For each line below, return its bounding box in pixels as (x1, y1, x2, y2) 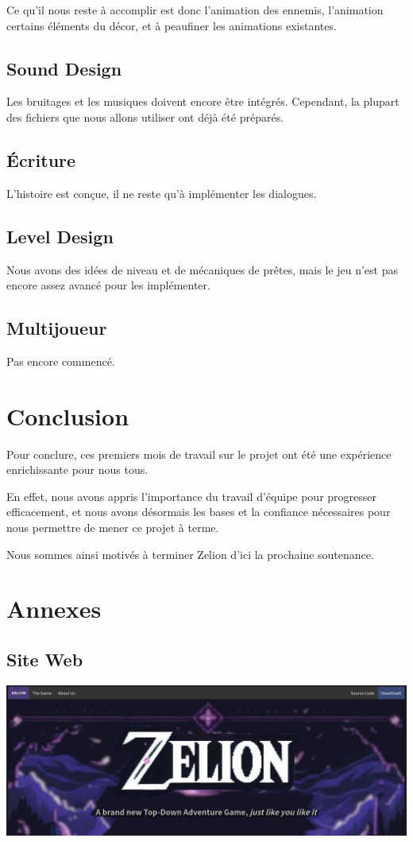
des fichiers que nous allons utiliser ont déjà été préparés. (6, 108, 284, 125)
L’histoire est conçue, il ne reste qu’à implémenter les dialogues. (6, 184, 317, 201)
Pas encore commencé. (6, 352, 115, 369)
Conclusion (6, 399, 129, 432)
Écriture (6, 147, 76, 172)
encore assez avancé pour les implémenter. (6, 277, 210, 293)
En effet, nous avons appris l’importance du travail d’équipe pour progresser (6, 487, 377, 504)
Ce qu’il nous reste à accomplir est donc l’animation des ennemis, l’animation (6, 2, 384, 17)
